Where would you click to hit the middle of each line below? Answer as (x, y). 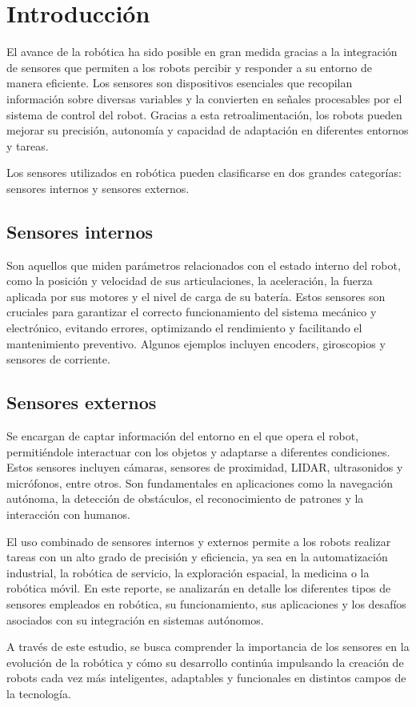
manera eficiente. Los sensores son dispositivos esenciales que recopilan (180, 83)
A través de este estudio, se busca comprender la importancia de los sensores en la (208, 647)
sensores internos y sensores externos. (98, 188)
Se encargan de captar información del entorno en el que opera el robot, (183, 436)
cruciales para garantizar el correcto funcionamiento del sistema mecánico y (192, 312)
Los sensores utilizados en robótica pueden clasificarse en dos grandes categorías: (204, 173)
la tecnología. (39, 693)
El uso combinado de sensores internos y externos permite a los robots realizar (199, 541)
